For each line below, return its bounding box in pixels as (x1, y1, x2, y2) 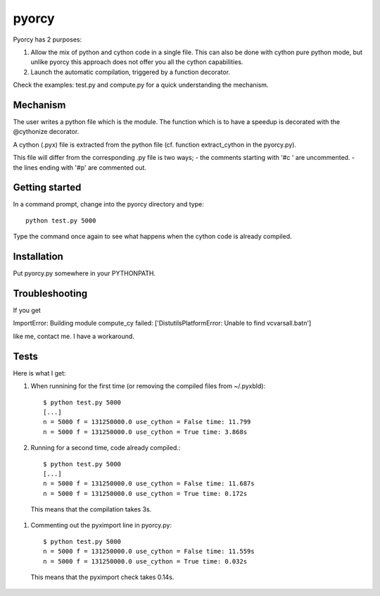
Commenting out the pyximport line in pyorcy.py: (30, 521, 172, 530)
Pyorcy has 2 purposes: (13, 35, 82, 44)
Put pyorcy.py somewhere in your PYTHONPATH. (13, 269, 156, 278)
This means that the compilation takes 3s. (30, 505, 152, 514)
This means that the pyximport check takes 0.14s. (30, 573, 175, 581)
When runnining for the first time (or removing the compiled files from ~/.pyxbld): (30, 382, 266, 390)
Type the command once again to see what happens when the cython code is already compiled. (13, 232, 292, 241)
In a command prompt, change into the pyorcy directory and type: (13, 200, 204, 209)
